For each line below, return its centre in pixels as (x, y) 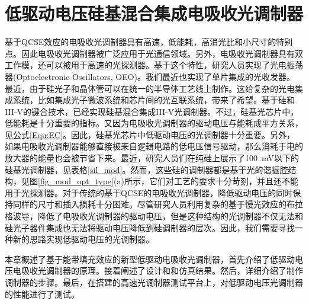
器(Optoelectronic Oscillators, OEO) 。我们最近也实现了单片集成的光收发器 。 (150, 76)
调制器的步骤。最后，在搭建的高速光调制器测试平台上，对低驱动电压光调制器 (154, 282)
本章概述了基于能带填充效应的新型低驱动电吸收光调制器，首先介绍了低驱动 (150, 259)
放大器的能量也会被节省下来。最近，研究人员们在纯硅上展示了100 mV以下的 (152, 158)
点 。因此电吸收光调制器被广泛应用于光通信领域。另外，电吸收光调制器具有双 (154, 53)
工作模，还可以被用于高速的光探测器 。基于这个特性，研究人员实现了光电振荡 (154, 65)
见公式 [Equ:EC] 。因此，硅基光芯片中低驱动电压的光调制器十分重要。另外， (150, 134)
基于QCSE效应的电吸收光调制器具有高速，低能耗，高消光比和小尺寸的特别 (149, 42)
